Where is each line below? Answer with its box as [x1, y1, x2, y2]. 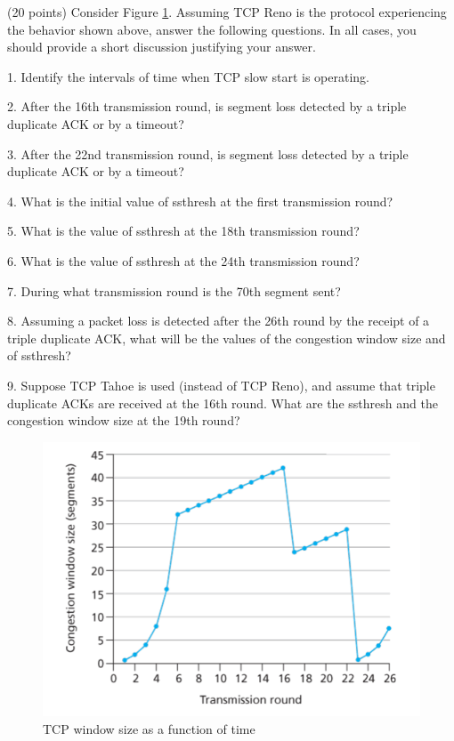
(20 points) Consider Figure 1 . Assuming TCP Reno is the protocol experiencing [7, 3, 447, 20]
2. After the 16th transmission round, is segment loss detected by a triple [7, 97, 407, 116]
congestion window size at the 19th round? [7, 411, 240, 430]
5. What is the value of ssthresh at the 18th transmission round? [7, 221, 360, 240]
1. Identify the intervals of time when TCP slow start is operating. [7, 67, 369, 85]
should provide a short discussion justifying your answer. [7, 37, 316, 56]
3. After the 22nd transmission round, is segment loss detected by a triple [7, 144, 409, 163]
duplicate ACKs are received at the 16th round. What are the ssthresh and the [7, 393, 438, 412]
